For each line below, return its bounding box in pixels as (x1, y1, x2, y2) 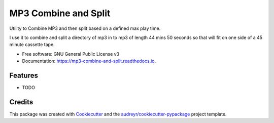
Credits (9, 98, 33, 106)
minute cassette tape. (9, 42, 55, 48)
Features (9, 71, 38, 79)
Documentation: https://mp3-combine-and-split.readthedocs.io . (22, 58, 156, 64)
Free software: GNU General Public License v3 (22, 51, 120, 57)
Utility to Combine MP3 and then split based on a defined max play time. (9, 25, 161, 31)
